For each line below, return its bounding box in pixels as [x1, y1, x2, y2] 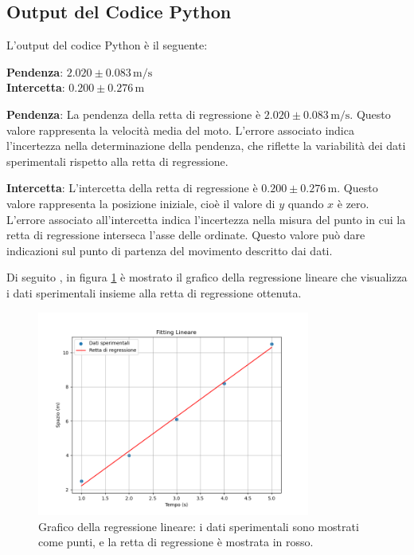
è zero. [337, 195, 369, 211]
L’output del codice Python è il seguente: [6, 37, 208, 53]
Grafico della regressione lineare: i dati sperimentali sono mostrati [38, 518, 359, 534]
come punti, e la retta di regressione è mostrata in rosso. [38, 533, 314, 550]
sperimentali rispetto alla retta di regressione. [6, 152, 228, 169]
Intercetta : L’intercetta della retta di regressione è [6, 179, 258, 196]
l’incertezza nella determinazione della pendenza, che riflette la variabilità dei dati [6, 137, 406, 154]
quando [287, 195, 324, 211]
